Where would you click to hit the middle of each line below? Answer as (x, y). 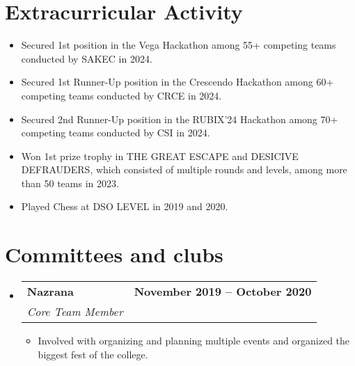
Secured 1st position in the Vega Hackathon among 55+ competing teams (179, 45)
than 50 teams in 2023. (70, 183)
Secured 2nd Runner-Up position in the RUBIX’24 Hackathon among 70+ (180, 119)
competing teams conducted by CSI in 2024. (116, 133)
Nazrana (50, 292)
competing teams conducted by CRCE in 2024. (121, 95)
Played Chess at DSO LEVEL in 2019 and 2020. (125, 206)
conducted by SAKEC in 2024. (87, 58)
